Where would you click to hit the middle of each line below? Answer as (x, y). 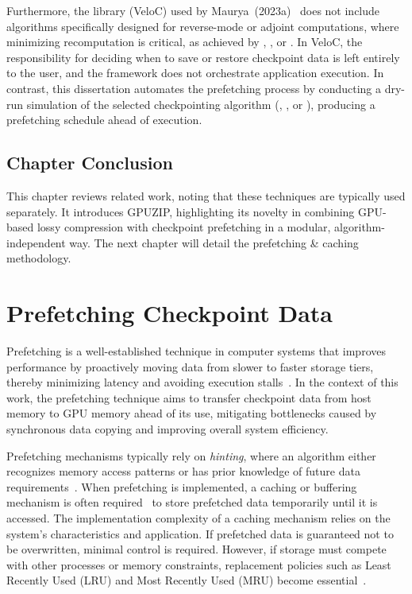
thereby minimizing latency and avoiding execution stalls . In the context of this (202, 382)
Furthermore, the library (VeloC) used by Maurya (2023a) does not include (193, 10)
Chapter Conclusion (90, 163)
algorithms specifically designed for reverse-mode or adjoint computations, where (203, 26)
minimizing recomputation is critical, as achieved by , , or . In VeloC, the (185, 42)
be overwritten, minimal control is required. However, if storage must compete (196, 549)
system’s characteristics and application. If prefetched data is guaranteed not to (200, 533)
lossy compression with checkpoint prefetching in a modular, (184, 227)
